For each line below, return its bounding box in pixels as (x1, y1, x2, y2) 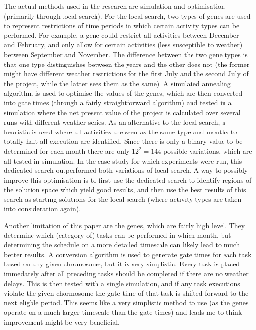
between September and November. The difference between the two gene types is (4, 49, 248, 59)
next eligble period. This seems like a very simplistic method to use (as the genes (4, 297, 249, 307)
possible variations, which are (163, 145, 252, 156)
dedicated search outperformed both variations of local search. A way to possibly (4, 165, 248, 175)
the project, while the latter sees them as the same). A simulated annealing (4, 78, 231, 88)
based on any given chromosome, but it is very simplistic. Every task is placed (4, 259, 240, 269)
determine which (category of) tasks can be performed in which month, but (4, 230, 231, 240)
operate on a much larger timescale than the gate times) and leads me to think (4, 307, 242, 317)
